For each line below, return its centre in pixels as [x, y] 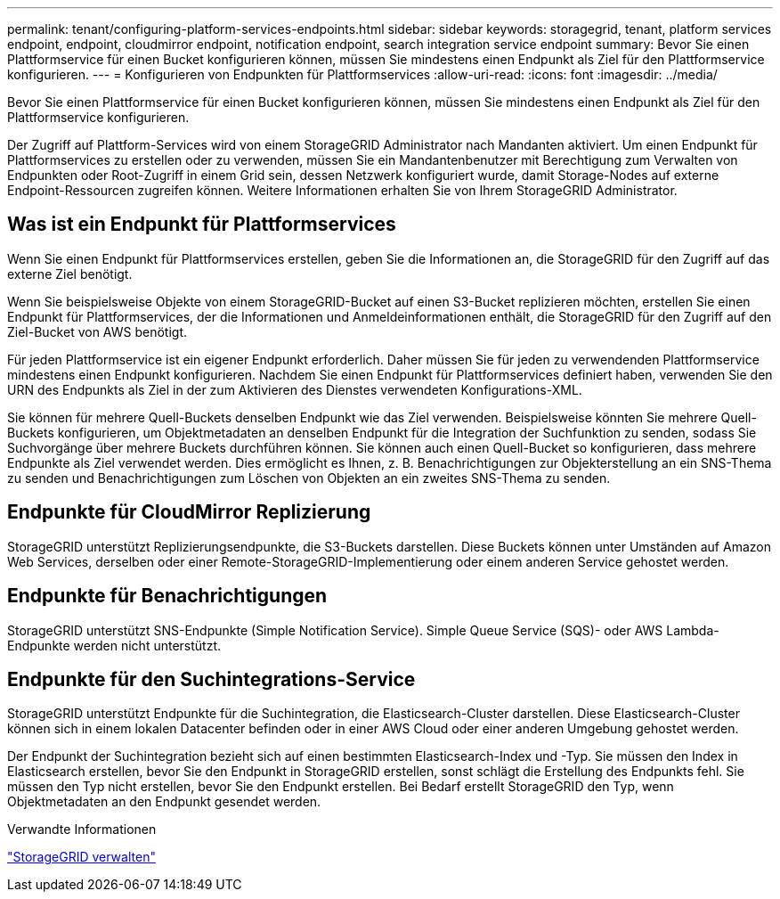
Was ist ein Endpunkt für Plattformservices [202, 225]
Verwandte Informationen [82, 830]
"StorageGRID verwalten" [81, 857]
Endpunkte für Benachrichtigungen [167, 596]
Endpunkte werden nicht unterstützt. [114, 645]
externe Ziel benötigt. [70, 274]
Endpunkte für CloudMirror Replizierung [189, 512]
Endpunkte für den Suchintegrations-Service [211, 679]
